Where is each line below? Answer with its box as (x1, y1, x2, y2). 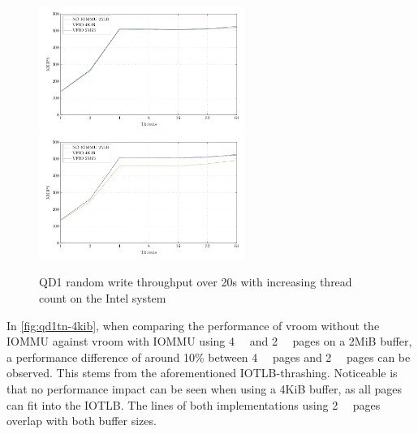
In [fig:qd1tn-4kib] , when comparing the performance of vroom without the (6, 316, 380, 333)
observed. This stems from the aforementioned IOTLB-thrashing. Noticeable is (6, 364, 398, 381)
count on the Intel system (39, 290, 166, 307)
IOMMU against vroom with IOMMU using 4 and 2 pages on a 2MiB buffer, (6, 333, 412, 350)
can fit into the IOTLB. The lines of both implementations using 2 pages (6, 396, 381, 413)
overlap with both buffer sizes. (6, 412, 157, 429)
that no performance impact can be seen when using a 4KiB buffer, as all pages (6, 380, 403, 397)
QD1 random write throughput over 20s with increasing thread (39, 273, 352, 290)
